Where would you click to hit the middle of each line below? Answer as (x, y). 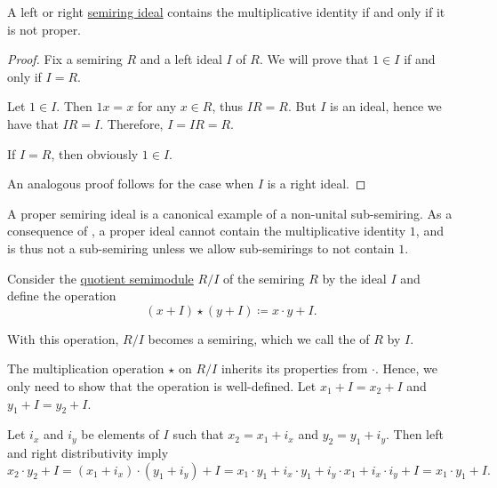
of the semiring (264, 278)
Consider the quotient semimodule (100, 278)
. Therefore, (132, 123)
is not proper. (44, 29)
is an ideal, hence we (386, 106)
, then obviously (95, 153)
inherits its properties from (294, 368)
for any (157, 106)
